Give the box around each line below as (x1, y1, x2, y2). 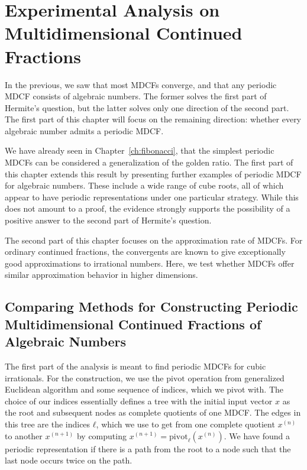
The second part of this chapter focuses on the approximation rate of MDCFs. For (5, 234, 303, 246)
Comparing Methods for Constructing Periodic (5, 297, 298, 316)
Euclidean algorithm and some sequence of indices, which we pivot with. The (5, 383, 284, 396)
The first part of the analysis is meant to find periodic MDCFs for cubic (5, 359, 266, 372)
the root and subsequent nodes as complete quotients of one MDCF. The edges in (5, 406, 301, 419)
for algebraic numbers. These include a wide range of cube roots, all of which (5, 179, 284, 192)
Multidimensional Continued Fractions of (5, 315, 261, 333)
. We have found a (224, 429, 290, 442)
